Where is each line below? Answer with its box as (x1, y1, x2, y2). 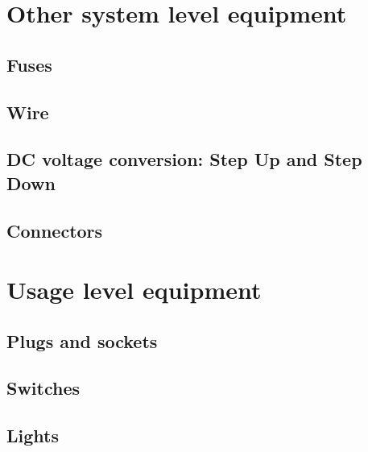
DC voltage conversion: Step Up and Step (6, 147, 362, 172)
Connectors (6, 218, 103, 243)
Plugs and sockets (6, 328, 158, 353)
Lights (6, 423, 59, 448)
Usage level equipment (6, 273, 262, 306)
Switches (6, 375, 81, 400)
